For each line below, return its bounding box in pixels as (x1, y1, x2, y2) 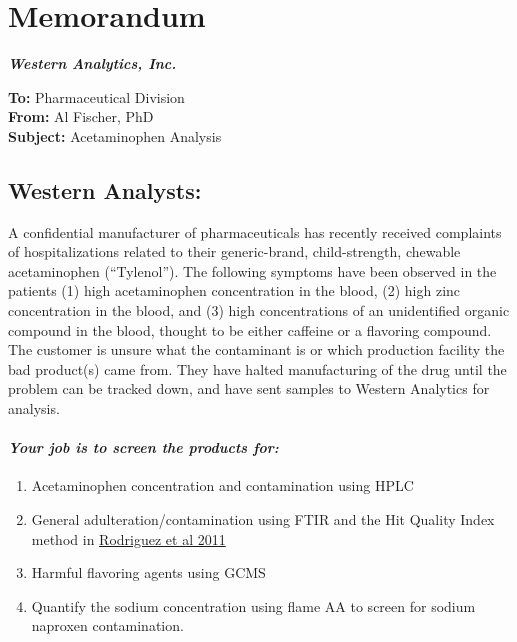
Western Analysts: (8, 174, 202, 205)
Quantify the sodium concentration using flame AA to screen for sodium (31, 595, 476, 616)
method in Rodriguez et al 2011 (31, 528, 226, 549)
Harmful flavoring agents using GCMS (31, 562, 266, 583)
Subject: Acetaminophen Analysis (8, 125, 222, 146)
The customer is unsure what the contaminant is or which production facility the (8, 339, 505, 360)
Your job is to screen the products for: (8, 437, 279, 458)
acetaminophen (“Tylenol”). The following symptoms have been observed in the (8, 260, 497, 281)
